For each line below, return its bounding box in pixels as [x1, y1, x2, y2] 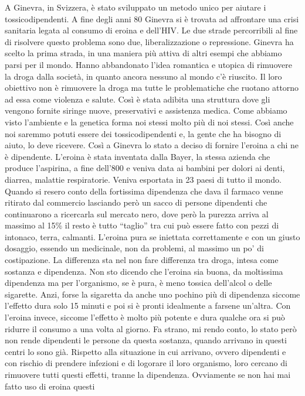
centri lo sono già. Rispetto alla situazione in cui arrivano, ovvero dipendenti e [5, 345, 286, 357]
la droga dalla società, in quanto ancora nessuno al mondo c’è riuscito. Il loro [5, 70, 282, 82]
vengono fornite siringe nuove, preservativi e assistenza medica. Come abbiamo [5, 104, 287, 117]
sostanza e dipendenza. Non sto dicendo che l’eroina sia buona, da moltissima [5, 265, 283, 277]
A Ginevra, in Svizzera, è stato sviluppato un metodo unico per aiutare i [5, 1, 266, 13]
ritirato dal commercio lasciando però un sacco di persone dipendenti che [5, 196, 267, 209]
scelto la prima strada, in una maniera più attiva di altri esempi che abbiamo [5, 47, 282, 59]
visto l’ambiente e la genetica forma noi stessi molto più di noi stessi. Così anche [5, 115, 294, 128]
